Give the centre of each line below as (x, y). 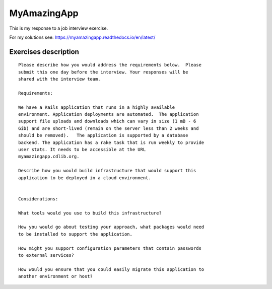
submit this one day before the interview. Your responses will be (103, 72)
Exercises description (44, 52)
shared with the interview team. (59, 79)
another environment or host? (56, 276)
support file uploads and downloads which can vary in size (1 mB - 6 (107, 121)
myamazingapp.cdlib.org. (49, 157)
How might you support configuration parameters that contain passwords (110, 248)
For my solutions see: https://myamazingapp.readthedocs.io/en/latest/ (82, 37)
